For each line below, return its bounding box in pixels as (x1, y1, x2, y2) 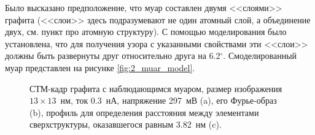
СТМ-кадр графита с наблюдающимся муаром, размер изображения (29, 82, 282, 94)
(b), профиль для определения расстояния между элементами (29, 106, 259, 118)
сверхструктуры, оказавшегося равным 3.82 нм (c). (29, 118, 222, 131)
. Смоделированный (223, 49, 297, 62)
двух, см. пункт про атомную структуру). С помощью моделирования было (5, 25, 287, 38)
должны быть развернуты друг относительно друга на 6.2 (5, 49, 220, 62)
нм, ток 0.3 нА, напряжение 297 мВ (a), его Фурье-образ (60, 94, 277, 107)
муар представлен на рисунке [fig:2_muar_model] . (5, 61, 195, 74)
